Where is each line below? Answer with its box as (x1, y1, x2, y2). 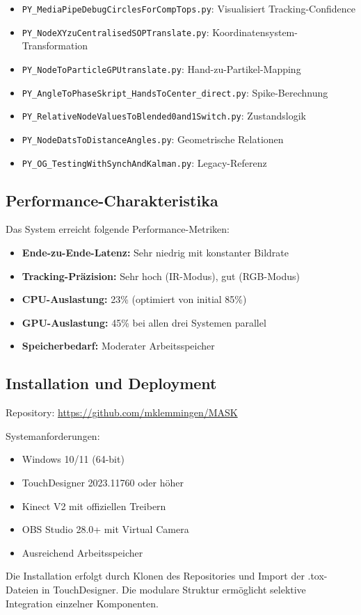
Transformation (22, 38, 88, 53)
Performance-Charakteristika (6, 189, 218, 211)
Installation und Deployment (6, 372, 217, 394)
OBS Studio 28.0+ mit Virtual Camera (22, 522, 189, 536)
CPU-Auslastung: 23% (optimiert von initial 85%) (22, 292, 247, 306)
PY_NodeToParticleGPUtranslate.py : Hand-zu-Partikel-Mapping (22, 61, 301, 76)
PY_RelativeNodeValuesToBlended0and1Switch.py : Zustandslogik (22, 108, 306, 123)
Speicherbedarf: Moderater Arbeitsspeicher (22, 338, 215, 353)
